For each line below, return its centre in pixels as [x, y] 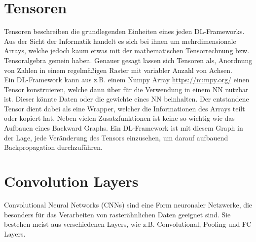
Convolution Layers [71, 181]
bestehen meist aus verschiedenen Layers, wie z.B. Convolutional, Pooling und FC [128, 224]
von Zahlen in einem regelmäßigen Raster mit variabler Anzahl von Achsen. [118, 70]
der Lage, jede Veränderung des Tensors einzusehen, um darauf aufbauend [116, 137]
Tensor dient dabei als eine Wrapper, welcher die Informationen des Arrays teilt [125, 108]
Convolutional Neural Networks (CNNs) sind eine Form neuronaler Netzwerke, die [128, 204]
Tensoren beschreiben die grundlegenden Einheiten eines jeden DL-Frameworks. [124, 31]
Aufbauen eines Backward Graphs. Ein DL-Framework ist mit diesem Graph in [124, 128]
